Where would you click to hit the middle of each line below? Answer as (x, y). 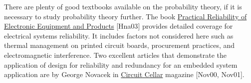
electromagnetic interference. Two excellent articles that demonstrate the (115, 55)
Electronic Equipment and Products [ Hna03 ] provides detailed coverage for (119, 26)
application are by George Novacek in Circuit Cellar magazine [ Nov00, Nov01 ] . (124, 74)
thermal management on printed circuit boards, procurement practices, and (120, 45)
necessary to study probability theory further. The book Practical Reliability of (125, 16)
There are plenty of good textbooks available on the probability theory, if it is (123, 6)
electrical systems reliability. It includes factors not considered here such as (119, 35)
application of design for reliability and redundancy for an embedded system (121, 64)
